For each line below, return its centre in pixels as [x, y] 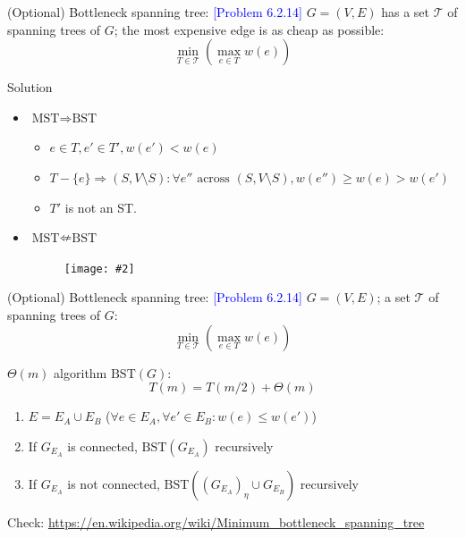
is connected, [102, 446]
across [213, 178]
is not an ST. [101, 207]
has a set [406, 12]
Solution [30, 87]
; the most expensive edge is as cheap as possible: [249, 29]
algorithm [80, 372]
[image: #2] [99, 269]
